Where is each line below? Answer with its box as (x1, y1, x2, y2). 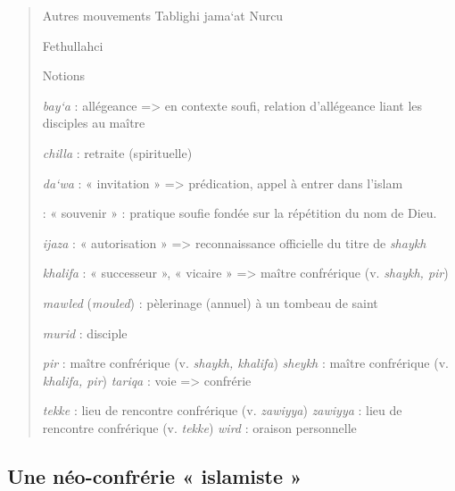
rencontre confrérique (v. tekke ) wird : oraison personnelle (42, 418, 357, 437)
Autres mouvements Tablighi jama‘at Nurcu (42, 6, 284, 24)
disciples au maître (42, 113, 145, 132)
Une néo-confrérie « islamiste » (7, 462, 302, 489)
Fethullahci (42, 36, 103, 54)
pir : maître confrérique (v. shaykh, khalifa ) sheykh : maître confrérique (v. (42, 354, 449, 372)
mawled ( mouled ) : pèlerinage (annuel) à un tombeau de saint (42, 293, 378, 312)
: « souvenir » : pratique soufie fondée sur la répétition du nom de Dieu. (42, 204, 437, 222)
